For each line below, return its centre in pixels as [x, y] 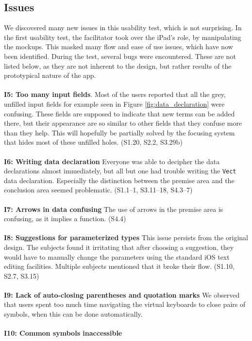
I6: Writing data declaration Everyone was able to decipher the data [112, 161]
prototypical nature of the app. [50, 75]
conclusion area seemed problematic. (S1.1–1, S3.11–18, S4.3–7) [98, 190]
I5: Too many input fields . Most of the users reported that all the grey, [115, 94]
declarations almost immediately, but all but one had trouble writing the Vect [120, 171]
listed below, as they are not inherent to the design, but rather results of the [118, 66]
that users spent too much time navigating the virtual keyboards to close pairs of [125, 304]
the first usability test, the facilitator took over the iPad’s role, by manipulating [123, 37]
